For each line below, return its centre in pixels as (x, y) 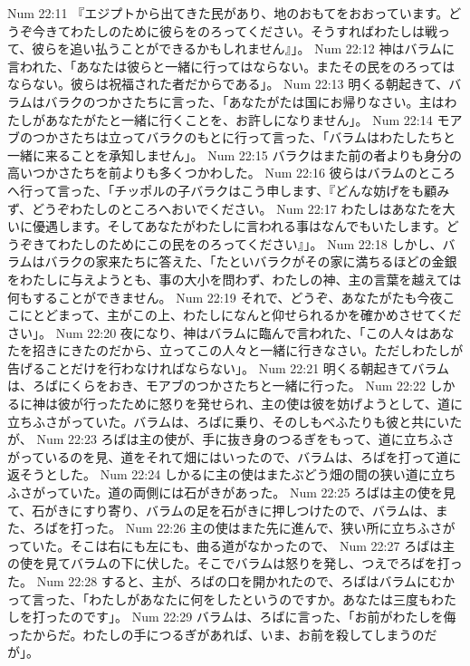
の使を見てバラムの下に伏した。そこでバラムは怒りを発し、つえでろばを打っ (235, 563)
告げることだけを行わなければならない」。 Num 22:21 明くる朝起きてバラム (229, 367)
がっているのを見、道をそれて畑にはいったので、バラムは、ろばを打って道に (235, 456)
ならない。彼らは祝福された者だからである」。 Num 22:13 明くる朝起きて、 (228, 84)
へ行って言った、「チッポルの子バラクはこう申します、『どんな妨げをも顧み (229, 190)
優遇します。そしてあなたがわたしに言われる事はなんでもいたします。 (239, 226)
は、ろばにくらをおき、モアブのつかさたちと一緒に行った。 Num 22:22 (216, 386)
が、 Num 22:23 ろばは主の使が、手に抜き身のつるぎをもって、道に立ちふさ (231, 439)
